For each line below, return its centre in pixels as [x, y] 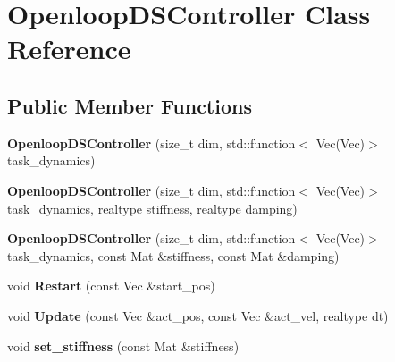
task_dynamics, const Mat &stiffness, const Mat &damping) [173, 255]
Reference [69, 49]
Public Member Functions [130, 105]
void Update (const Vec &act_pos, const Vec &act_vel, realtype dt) [198, 315]
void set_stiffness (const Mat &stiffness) [123, 345]
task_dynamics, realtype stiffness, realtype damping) [152, 208]
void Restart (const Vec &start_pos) [111, 286]
